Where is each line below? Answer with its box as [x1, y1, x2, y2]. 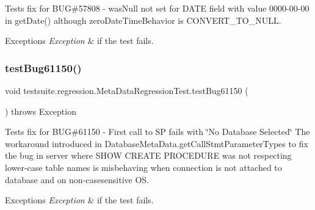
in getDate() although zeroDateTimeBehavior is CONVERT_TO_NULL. [5, 13, 281, 26]
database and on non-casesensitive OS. [5, 173, 149, 186]
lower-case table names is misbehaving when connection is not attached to [5, 161, 282, 173]
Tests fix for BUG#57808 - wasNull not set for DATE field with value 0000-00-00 [5, 2, 310, 14]
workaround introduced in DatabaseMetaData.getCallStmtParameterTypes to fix [5, 137, 308, 150]
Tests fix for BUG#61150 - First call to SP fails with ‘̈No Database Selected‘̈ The [5, 125, 310, 138]
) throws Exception [5, 104, 76, 117]
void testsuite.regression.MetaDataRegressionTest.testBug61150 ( [5, 84, 248, 96]
